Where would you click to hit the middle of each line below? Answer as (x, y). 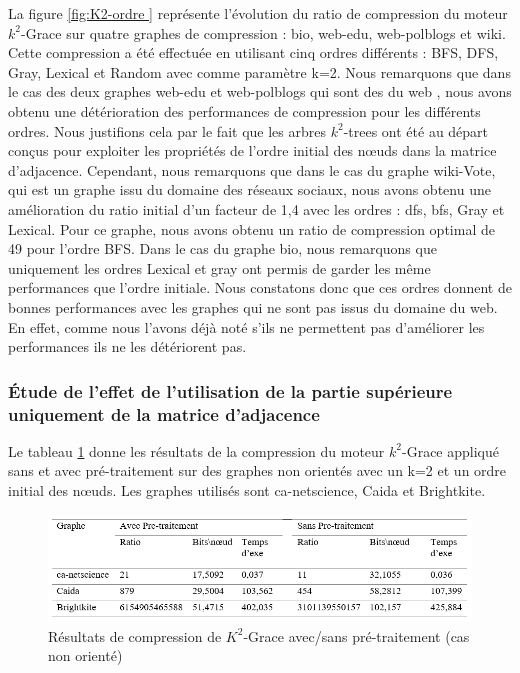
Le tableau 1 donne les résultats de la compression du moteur (196, 450)
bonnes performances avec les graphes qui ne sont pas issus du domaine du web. (253, 306)
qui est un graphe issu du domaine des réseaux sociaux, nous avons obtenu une (249, 189)
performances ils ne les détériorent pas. (127, 346)
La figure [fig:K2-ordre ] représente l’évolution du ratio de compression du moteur (258, 13)
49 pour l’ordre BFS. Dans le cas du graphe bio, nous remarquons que (222, 248)
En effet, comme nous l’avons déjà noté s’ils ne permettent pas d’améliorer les (246, 326)
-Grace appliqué (450, 450)
